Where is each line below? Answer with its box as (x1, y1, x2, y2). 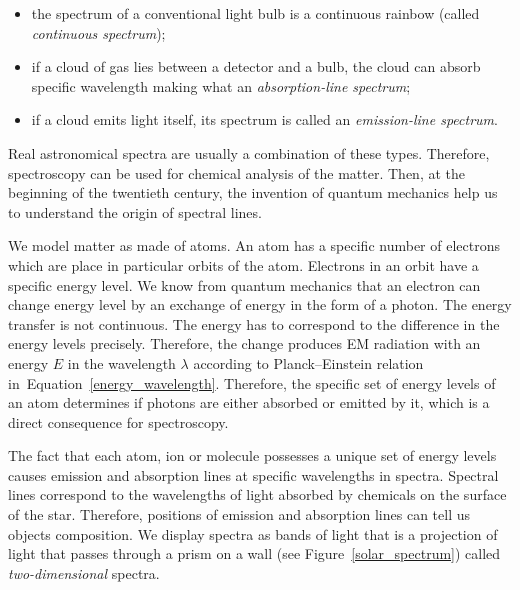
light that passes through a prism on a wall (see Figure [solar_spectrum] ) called (8, 543, 501, 564)
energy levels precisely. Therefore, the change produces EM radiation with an (8, 333, 481, 354)
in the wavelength (67, 352, 176, 373)
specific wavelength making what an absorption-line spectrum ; (31, 75, 411, 96)
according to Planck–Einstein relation (193, 352, 424, 373)
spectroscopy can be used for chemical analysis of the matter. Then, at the (8, 162, 466, 183)
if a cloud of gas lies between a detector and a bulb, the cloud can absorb (31, 56, 481, 77)
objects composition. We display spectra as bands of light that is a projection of (8, 523, 498, 544)
